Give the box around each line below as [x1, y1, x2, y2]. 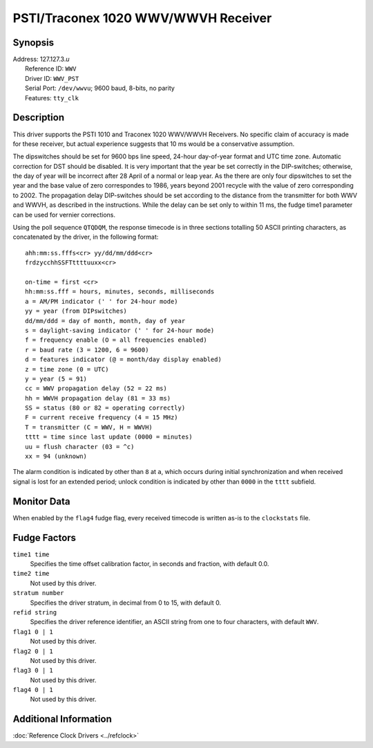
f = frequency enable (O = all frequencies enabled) [25, 336, 207, 344]
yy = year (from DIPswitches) [25, 307, 128, 315]
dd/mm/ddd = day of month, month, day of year [25, 317, 186, 325]
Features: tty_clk [25, 93, 79, 102]
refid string [12, 608, 57, 616]
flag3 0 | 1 [12, 666, 53, 675]
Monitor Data [12, 495, 70, 507]
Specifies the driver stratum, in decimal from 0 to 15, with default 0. [30, 599, 221, 607]
